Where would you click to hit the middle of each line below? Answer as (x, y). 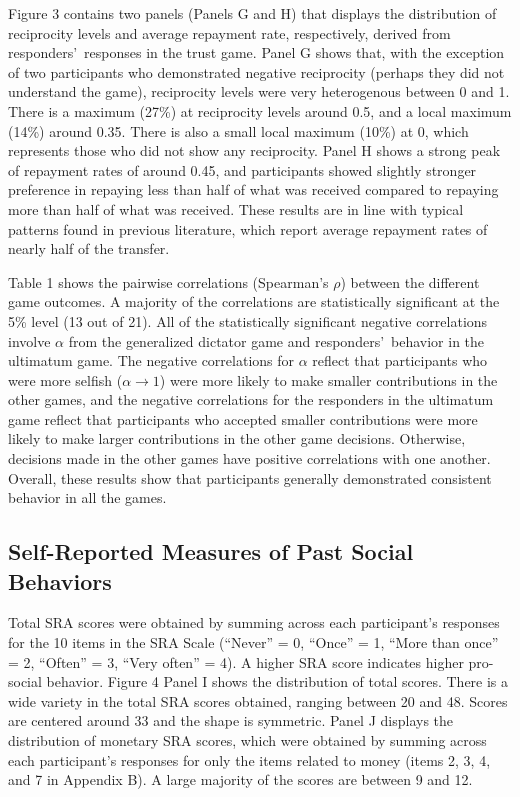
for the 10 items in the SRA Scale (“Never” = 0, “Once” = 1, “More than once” (253, 642)
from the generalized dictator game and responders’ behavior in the (276, 340)
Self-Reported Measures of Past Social (211, 551)
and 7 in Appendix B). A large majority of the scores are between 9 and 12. (240, 779)
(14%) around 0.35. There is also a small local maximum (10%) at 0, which (238, 130)
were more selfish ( (65, 379)
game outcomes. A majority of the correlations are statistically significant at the (254, 301)
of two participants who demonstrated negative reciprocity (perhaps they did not (256, 71)
